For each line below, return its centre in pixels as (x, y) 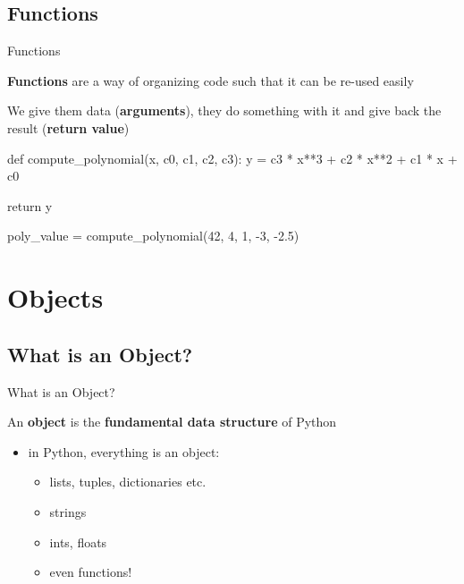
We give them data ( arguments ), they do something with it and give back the (224, 110)
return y (30, 205)
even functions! (91, 572)
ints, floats (78, 542)
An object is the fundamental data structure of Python (172, 422)
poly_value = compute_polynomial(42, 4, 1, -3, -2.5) (153, 236)
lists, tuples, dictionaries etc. (128, 482)
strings (68, 511)
